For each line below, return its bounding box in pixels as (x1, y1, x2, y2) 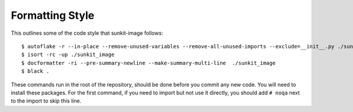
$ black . (21, 68, 49, 75)
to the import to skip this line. (11, 97, 82, 104)
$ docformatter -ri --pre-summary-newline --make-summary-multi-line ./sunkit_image (21, 60, 276, 66)
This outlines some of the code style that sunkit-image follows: (11, 29, 164, 37)
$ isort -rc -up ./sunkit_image (21, 51, 115, 58)
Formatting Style (11, 9, 95, 22)
